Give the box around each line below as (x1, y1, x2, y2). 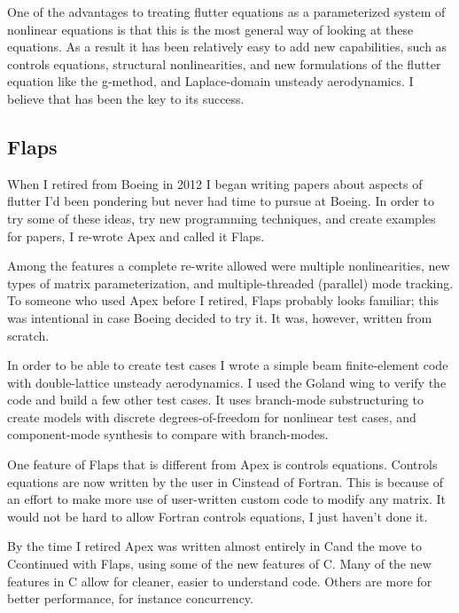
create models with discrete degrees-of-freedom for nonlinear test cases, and (7, 407, 416, 426)
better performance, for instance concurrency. (7, 589, 253, 608)
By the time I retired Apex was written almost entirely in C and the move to (7, 537, 422, 555)
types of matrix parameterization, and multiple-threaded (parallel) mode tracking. (7, 273, 454, 292)
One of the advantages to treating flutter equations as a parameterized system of (7, 3, 446, 20)
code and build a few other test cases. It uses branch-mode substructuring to (7, 390, 424, 409)
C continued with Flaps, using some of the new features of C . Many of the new (7, 554, 432, 573)
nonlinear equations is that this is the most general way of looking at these (7, 20, 414, 38)
